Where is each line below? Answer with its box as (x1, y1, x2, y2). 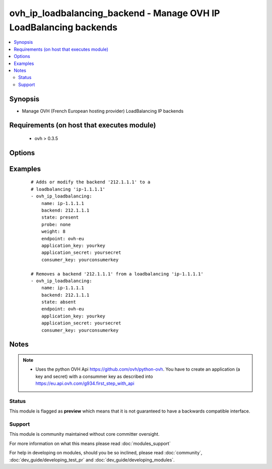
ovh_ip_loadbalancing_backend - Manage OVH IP (9, 8, 220, 19)
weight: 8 (41, 229, 65, 234)
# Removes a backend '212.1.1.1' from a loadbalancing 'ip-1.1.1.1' (31, 271, 203, 277)
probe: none (41, 222, 71, 227)
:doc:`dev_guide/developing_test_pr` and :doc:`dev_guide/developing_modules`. (9, 456, 175, 463)
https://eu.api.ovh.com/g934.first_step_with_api (35, 380, 134, 386)
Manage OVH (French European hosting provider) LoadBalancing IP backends (22, 108, 184, 114)
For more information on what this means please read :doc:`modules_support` (9, 440, 171, 446)
